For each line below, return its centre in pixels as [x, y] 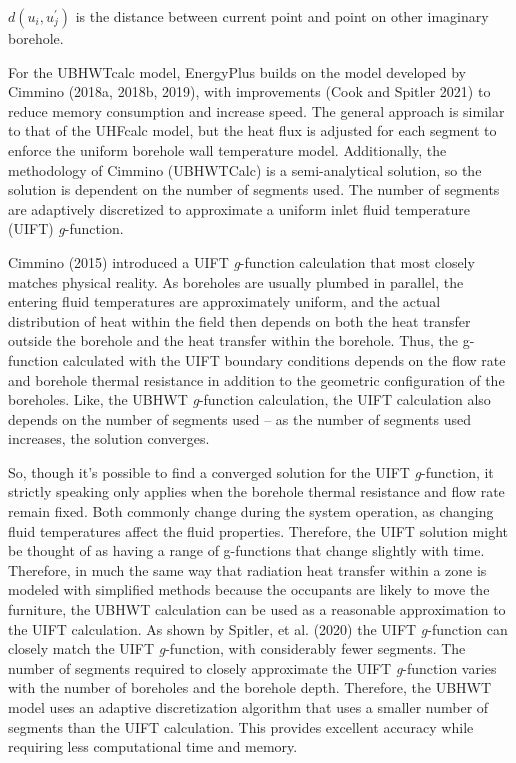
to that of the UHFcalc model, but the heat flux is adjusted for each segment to [252, 130]
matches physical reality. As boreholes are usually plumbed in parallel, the [236, 281]
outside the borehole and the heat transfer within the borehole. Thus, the [233, 340]
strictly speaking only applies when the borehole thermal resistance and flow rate [256, 491]
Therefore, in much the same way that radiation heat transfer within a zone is [247, 569]
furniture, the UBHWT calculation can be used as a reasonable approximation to [257, 609]
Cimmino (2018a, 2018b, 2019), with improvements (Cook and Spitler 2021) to [249, 91]
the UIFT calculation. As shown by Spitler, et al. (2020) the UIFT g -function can [258, 628]
